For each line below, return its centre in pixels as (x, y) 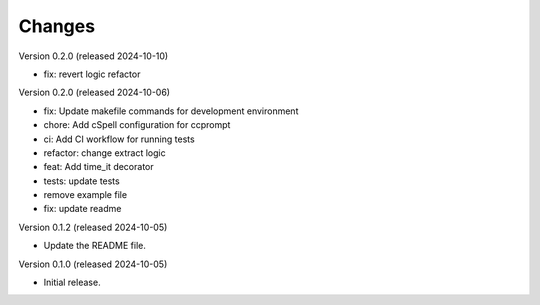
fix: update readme (82, 209)
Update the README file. (95, 246)
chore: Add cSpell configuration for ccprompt (137, 125)
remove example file (85, 195)
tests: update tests (81, 181)
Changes (56, 26)
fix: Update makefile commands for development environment (171, 111)
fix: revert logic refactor (92, 74)
